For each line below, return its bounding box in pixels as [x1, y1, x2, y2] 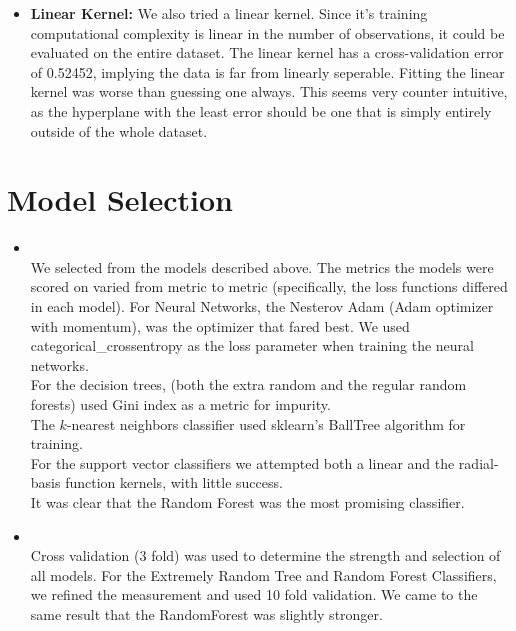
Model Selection [7, 179, 233, 220]
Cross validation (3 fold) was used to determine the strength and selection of [30, 545, 501, 566]
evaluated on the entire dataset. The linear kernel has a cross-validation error [30, 42, 504, 63]
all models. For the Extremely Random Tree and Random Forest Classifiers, [30, 564, 497, 585]
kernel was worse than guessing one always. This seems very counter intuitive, [30, 81, 508, 102]
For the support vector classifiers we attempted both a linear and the [30, 452, 455, 473]
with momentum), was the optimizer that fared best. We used [30, 315, 410, 336]
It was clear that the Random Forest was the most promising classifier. [30, 492, 465, 512]
